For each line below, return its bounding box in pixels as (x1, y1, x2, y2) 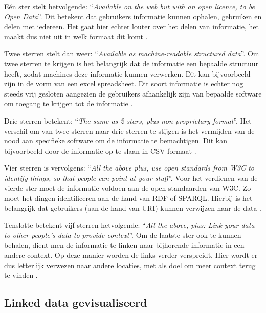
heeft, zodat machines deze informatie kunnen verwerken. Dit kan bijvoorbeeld (4, 68, 251, 79)
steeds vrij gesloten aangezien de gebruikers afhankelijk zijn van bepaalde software (4, 88, 262, 99)
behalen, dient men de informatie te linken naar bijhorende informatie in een (4, 239, 245, 250)
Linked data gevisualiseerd (4, 295, 147, 310)
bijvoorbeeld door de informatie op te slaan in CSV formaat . (4, 145, 196, 156)
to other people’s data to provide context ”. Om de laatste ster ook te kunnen (4, 229, 241, 240)
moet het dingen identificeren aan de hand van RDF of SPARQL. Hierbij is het (4, 192, 253, 203)
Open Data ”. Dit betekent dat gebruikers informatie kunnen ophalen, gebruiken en (4, 11, 262, 21)
